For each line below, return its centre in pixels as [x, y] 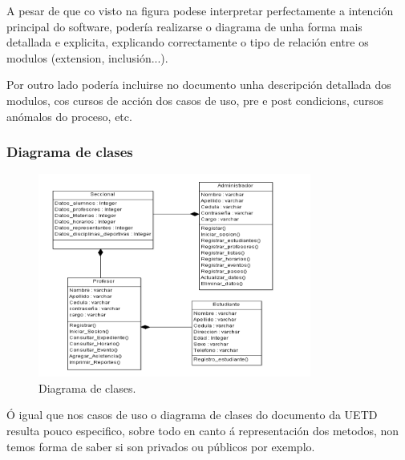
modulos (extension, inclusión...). [87, 57]
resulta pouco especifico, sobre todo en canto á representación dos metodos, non [203, 430]
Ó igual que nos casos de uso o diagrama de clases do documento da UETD [192, 415]
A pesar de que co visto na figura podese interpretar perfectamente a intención [200, 10]
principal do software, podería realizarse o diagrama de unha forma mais [184, 26]
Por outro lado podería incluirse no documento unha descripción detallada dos [199, 85]
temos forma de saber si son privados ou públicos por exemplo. [161, 446]
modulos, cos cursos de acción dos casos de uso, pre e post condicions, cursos [195, 100]
